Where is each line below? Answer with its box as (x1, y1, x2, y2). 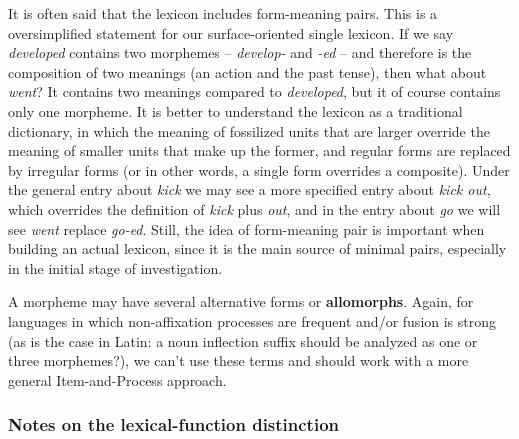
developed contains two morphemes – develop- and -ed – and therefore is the (8, 42, 472, 63)
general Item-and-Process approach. (8, 369, 227, 390)
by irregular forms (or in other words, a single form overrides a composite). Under (8, 159, 510, 180)
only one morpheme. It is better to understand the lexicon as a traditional (8, 100, 463, 121)
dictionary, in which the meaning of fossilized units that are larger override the (8, 120, 490, 141)
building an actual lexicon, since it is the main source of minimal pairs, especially (8, 238, 507, 259)
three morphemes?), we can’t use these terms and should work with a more (8, 350, 469, 371)
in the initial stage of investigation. (8, 257, 223, 278)
